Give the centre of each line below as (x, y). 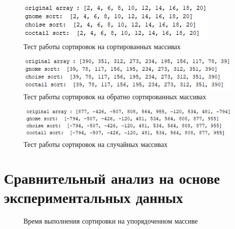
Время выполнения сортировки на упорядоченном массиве (111, 221)
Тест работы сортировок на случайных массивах (95, 144)
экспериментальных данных (94, 197)
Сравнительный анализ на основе (112, 178)
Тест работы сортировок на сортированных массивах (102, 46)
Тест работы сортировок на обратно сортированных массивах (115, 97)
